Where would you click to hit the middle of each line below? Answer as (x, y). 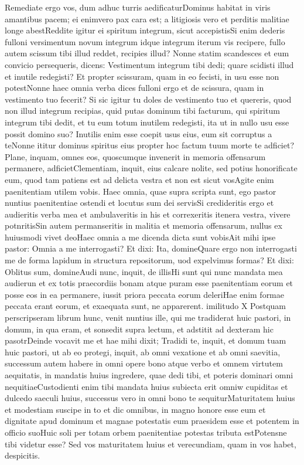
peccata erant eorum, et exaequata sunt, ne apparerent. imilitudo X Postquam (146, 306)
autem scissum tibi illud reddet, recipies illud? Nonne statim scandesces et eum (147, 53)
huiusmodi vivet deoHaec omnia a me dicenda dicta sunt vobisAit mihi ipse (140, 237)
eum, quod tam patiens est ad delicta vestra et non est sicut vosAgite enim (139, 179)
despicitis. (23, 455)
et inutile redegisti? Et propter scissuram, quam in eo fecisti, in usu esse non (142, 76)
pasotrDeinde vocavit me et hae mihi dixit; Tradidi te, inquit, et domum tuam (146, 340)
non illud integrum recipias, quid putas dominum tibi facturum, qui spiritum (142, 111)
